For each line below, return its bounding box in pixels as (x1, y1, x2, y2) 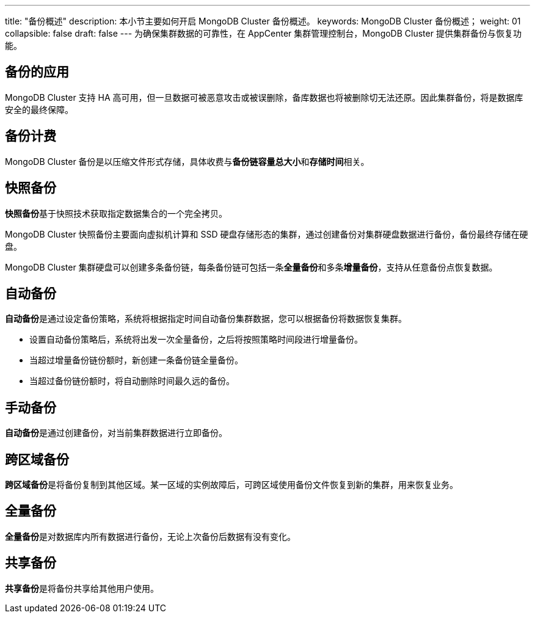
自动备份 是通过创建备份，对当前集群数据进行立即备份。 (5, 427, 227, 438)
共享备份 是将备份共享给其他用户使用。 (5, 583, 159, 594)
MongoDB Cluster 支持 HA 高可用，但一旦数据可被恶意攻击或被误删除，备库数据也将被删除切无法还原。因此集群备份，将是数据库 (5, 92, 523, 103)
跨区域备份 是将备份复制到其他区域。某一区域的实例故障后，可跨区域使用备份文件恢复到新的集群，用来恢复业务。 (5, 479, 458, 490)
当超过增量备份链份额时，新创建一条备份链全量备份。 (29, 355, 243, 366)
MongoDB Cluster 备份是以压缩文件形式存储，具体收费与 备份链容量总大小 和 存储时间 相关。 (5, 156, 369, 167)
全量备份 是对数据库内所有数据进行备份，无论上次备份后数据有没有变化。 (5, 531, 296, 542)
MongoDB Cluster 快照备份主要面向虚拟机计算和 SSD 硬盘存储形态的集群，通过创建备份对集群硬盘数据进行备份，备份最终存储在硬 (5, 228, 528, 239)
